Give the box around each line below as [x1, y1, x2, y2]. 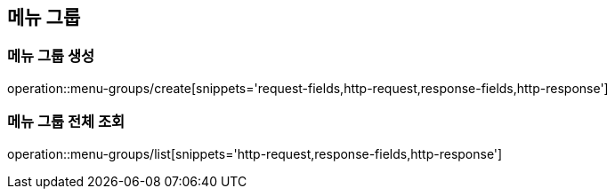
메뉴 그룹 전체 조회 [7, 113, 125, 131]
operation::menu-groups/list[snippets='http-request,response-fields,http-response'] [7, 145, 503, 161]
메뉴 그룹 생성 [7, 47, 95, 66]
